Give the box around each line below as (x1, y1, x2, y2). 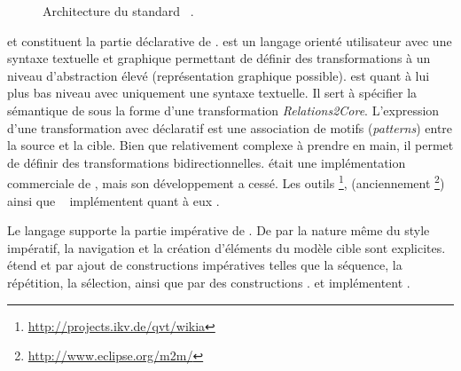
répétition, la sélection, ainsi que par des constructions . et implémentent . (7, 272, 410, 291)
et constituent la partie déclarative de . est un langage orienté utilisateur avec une (7, 31, 452, 50)
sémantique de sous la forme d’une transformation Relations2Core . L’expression (7, 100, 440, 119)
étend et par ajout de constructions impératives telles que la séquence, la (7, 256, 402, 274)
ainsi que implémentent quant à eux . (7, 191, 220, 209)
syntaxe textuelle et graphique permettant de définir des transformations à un (7, 49, 431, 67)
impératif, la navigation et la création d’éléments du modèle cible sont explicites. (7, 238, 446, 257)
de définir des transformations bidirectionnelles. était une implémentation (7, 153, 406, 171)
